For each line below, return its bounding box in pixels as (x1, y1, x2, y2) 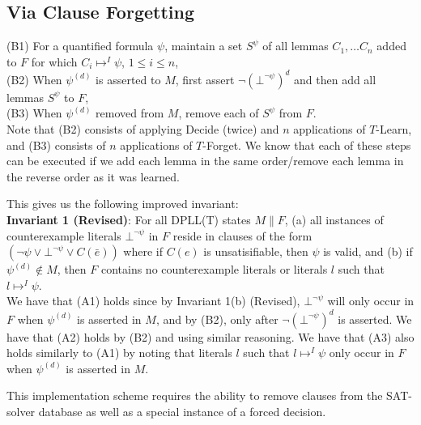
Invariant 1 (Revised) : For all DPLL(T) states (6, 211, 251, 228)
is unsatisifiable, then (203, 243, 308, 260)
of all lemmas (262, 37, 329, 54)
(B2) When (6, 70, 62, 87)
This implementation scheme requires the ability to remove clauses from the (6, 387, 383, 404)
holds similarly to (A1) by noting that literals (6, 344, 232, 361)
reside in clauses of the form (172, 227, 313, 244)
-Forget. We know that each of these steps (202, 136, 411, 153)
